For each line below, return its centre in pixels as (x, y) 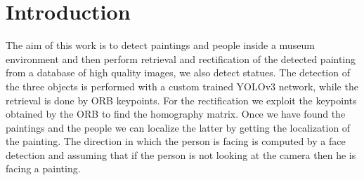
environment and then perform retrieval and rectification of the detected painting (181, 58)
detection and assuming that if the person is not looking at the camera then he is (181, 154)
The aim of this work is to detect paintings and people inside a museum (160, 45)
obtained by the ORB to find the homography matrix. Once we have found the (176, 114)
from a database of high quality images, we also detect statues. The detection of (178, 72)
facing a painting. (43, 168)
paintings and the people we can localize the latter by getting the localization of (178, 127)
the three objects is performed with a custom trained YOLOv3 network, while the (182, 86)
